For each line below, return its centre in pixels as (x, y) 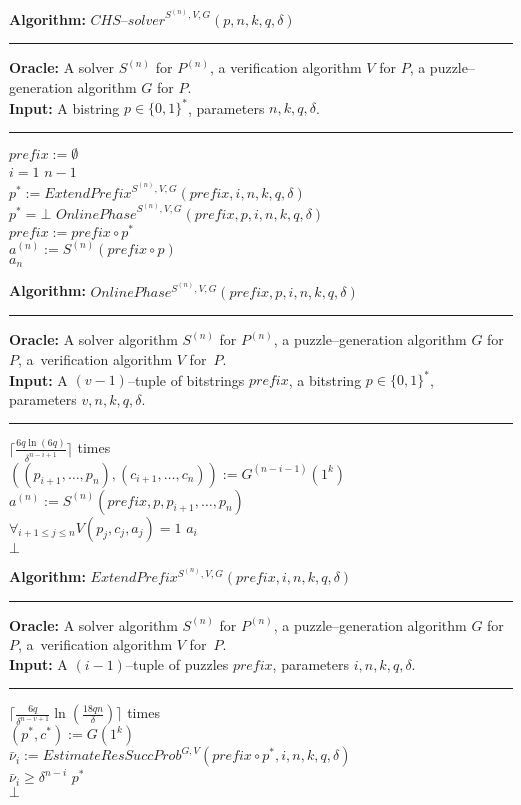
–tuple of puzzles (177, 663)
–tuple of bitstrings (186, 379)
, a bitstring (325, 379)
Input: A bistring (64, 107)
